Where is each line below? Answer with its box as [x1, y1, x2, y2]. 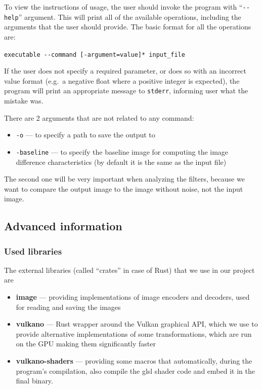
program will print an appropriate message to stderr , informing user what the [4, 85, 248, 96]
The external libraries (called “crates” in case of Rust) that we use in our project [4, 264, 255, 275]
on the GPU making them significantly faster [16, 338, 156, 349]
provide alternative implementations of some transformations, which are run [16, 328, 252, 339]
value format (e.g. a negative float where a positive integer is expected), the [4, 75, 240, 86]
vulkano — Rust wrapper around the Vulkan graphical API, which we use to [16, 319, 258, 329]
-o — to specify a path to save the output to [16, 129, 155, 140]
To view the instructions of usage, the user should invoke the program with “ [4, 2, 243, 12]
